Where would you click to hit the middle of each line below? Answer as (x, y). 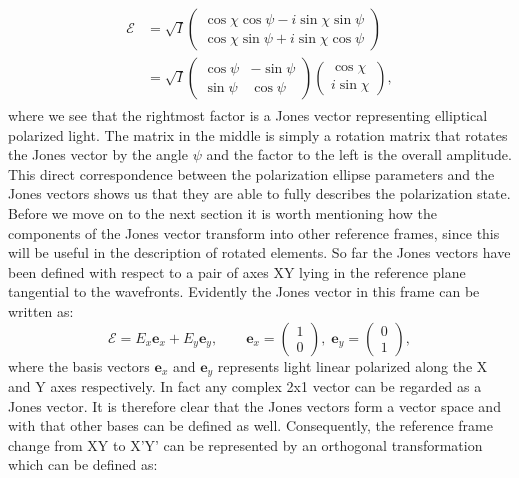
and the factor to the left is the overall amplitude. (359, 154)
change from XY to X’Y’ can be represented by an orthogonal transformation (245, 444)
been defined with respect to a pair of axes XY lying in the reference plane (237, 271)
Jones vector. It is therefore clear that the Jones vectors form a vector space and (254, 405)
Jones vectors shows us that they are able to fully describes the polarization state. (259, 193)
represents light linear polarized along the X (352, 365)
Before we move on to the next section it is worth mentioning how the (222, 213)
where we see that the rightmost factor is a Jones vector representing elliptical (248, 115)
